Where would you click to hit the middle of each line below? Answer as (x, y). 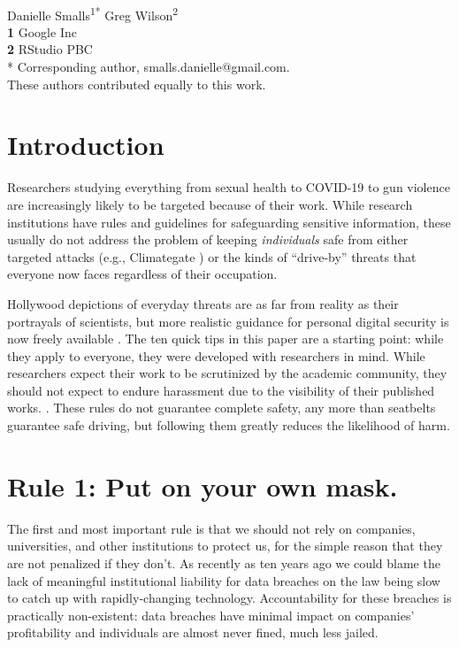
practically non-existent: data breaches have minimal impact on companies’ (211, 615)
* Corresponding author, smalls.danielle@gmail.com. (149, 67)
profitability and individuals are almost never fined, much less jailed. (193, 632)
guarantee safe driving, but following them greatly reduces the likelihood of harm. (229, 425)
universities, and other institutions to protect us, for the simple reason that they (225, 546)
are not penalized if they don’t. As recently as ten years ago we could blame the (224, 562)
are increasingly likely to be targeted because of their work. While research (210, 204)
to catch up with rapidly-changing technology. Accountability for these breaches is (229, 598)
